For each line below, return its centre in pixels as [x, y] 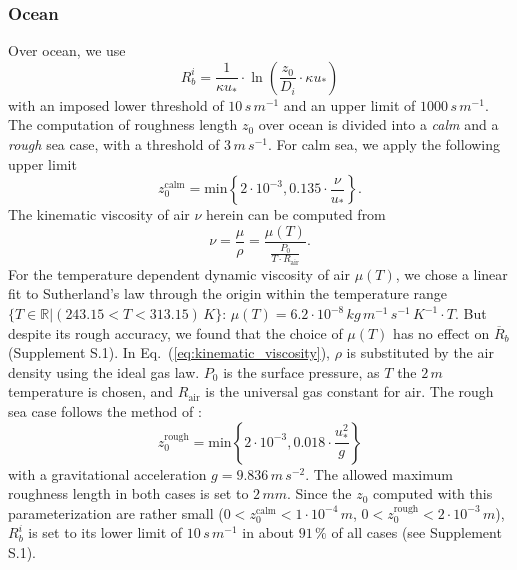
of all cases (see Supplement [416, 532]
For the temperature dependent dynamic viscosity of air [179, 273]
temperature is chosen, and [91, 391]
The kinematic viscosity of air [99, 214]
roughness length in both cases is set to [128, 493]
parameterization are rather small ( [116, 512]
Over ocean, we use [67, 50]
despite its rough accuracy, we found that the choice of [175, 332]
